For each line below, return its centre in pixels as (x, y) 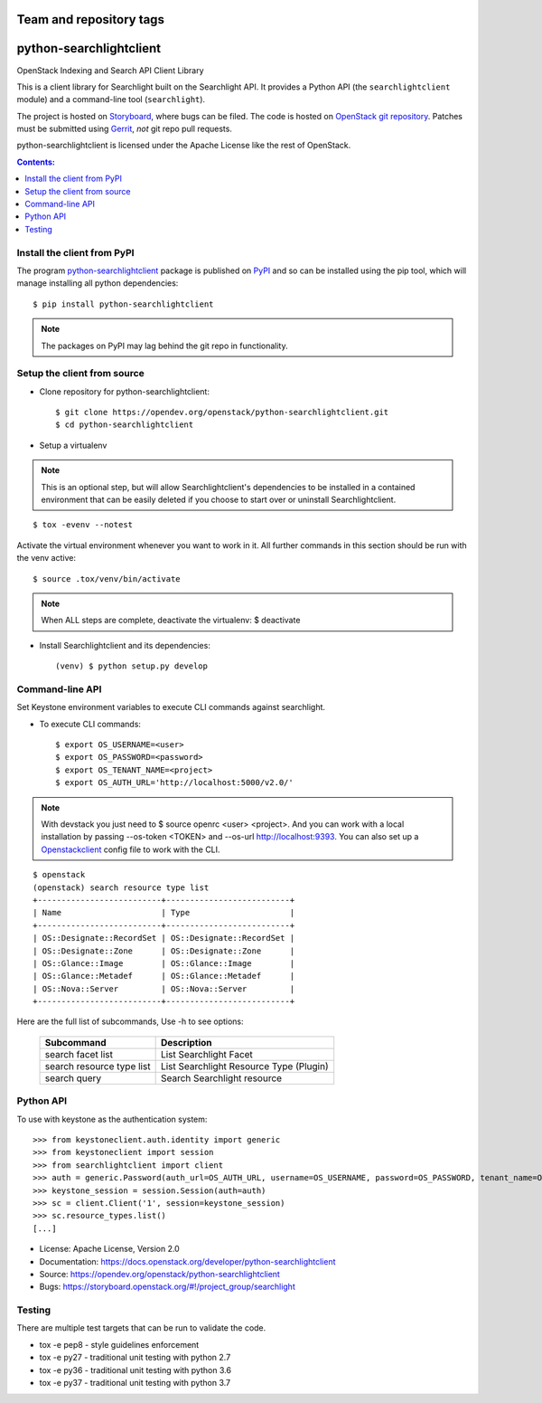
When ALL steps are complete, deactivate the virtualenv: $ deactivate (171, 621)
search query (73, 1078)
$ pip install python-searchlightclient (123, 304)
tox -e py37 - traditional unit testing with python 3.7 (135, 1383)
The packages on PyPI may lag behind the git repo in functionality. (164, 346)
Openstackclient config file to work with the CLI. (131, 849)
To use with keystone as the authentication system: (112, 1119)
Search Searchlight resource (221, 1078)
